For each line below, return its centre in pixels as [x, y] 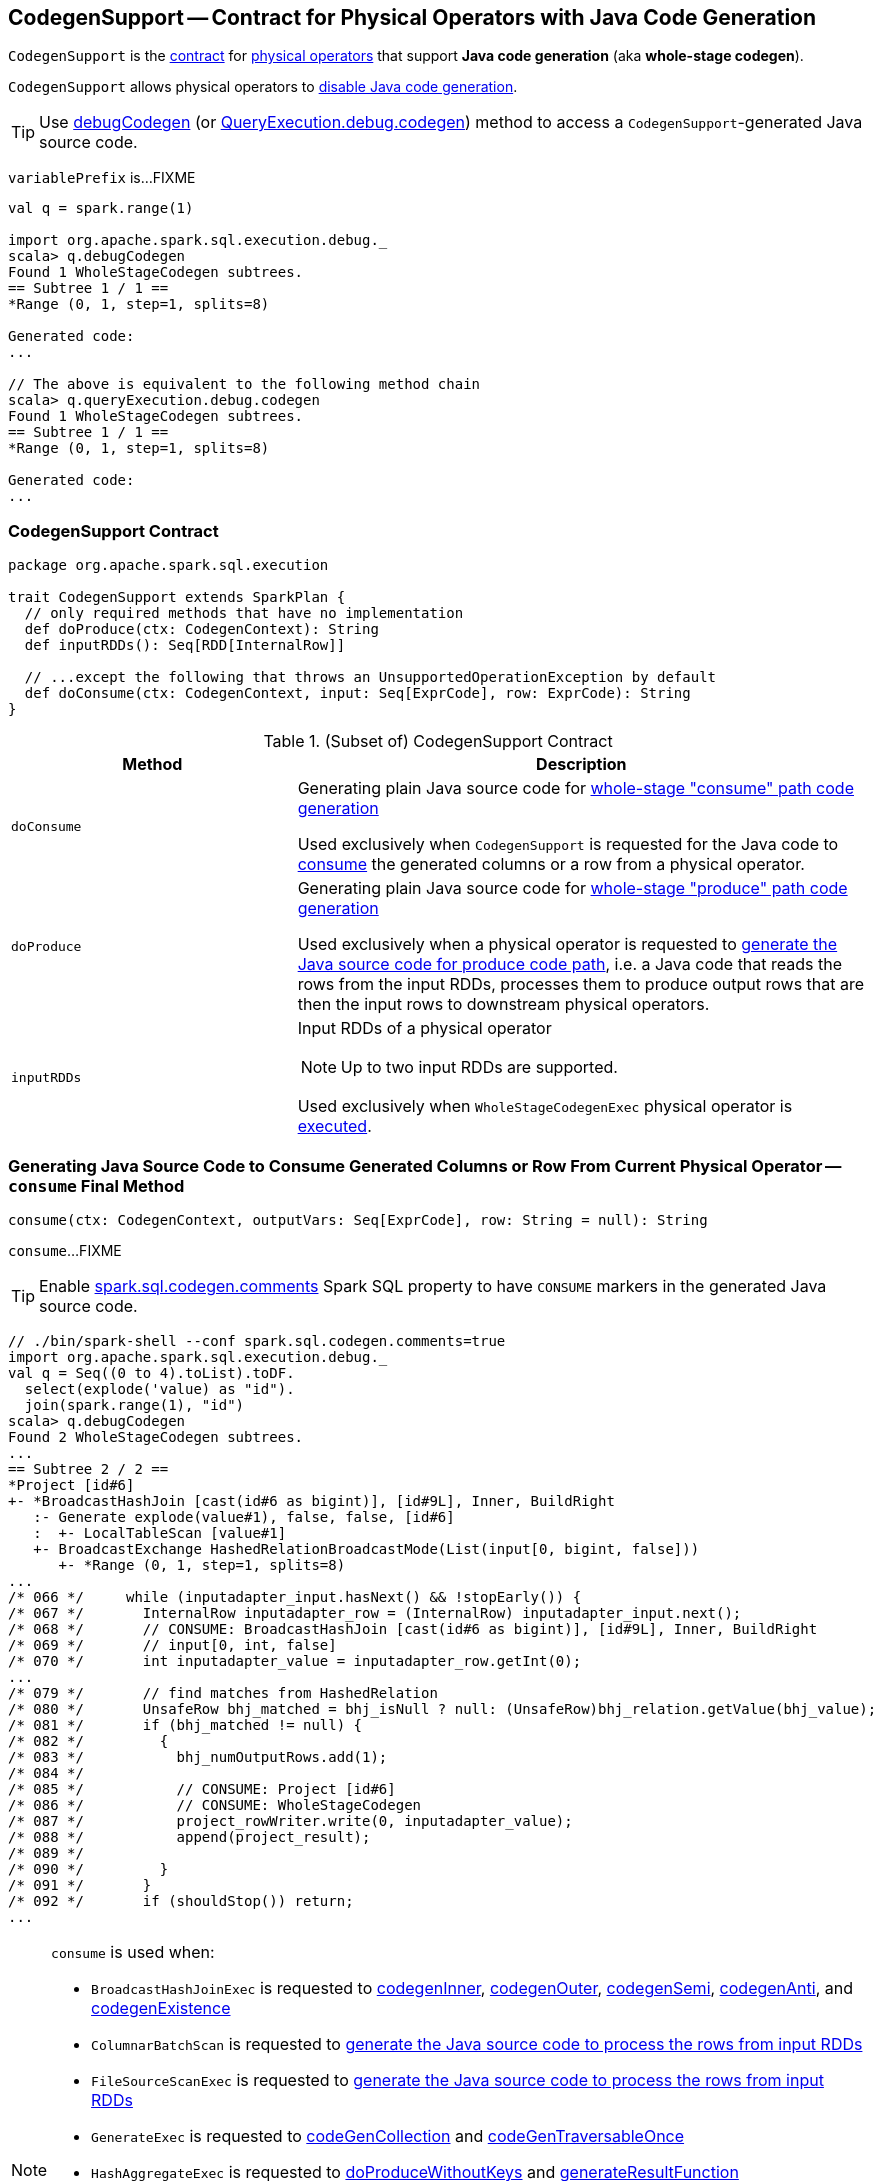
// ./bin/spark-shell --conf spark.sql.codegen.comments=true [257, 1340]
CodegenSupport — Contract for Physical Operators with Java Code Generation [412, 17]
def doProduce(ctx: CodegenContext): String [201, 629]
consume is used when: [133, 1951]
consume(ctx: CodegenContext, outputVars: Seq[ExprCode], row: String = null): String [358, 1219]
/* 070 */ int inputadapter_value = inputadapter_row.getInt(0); [295, 1660]
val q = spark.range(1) [101, 208]
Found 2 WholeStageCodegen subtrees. [156, 1436]
